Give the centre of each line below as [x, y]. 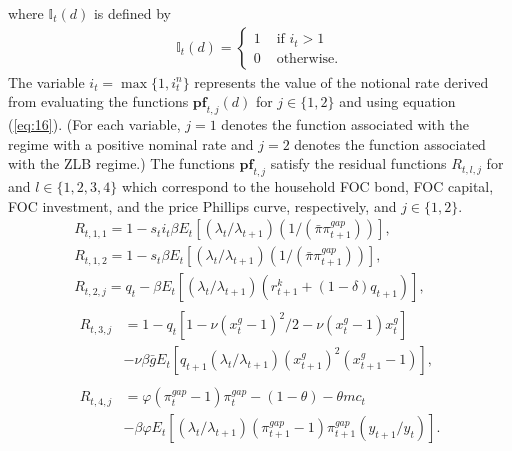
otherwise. [307, 58]
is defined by [132, 13]
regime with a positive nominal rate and [131, 143]
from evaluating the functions [98, 101]
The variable [46, 81]
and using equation [397, 101]
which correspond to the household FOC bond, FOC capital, [307, 186]
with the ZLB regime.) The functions [121, 163]
